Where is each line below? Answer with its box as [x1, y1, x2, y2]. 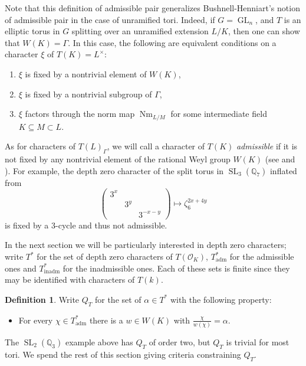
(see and [265, 153, 295, 165]
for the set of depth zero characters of [37, 250, 173, 263]
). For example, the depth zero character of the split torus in [5, 164, 224, 177]
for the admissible [229, 250, 294, 263]
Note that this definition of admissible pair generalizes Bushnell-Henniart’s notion [5, 2, 300, 14]
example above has [65, 335, 133, 348]
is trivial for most [226, 335, 289, 348]
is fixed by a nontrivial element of [25, 67, 147, 80]
